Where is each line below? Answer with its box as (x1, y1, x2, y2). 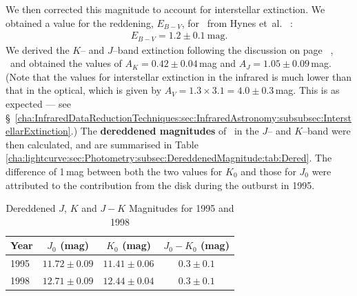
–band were (303, 124, 351, 138)
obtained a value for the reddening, (6, 15, 154, 30)
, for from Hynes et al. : (181, 15, 293, 30)
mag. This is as (275, 83, 340, 97)
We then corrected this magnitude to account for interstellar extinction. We (6, 2, 325, 16)
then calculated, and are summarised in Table (6, 137, 198, 151)
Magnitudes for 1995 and (128, 201, 234, 215)
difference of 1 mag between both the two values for (6, 164, 223, 179)
